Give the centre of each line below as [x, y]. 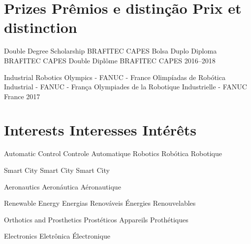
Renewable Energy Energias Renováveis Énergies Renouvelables [100, 203]
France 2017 [22, 96]
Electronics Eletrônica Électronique [57, 236]
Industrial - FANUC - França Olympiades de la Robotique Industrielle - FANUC [125, 87]
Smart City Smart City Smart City [57, 170]
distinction [41, 27]
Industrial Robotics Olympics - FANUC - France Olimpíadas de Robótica [115, 77]
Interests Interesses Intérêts [100, 130]
